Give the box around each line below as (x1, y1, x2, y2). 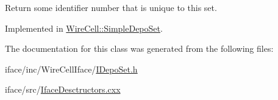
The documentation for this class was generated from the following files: (5, 42, 274, 55)
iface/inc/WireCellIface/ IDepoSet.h (5, 62, 138, 75)
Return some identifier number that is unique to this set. (5, 1, 217, 13)
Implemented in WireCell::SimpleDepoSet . (5, 21, 163, 34)
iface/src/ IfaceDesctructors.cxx (5, 83, 121, 96)
